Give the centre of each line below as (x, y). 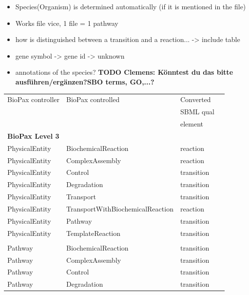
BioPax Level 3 (33, 136)
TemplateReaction (94, 233)
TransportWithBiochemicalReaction (120, 208)
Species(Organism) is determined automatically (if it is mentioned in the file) (131, 6)
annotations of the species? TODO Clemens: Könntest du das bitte (124, 72)
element (192, 124)
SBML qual (197, 112)
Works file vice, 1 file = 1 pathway (67, 23)
